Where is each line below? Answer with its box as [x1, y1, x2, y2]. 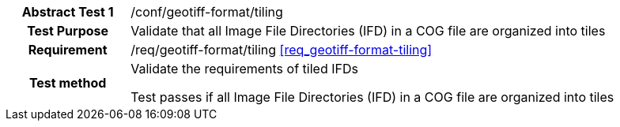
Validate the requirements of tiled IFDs [130, 61, 358, 77]
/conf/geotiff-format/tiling [130, 4, 283, 20]
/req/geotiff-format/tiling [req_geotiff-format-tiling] [130, 42, 433, 58]
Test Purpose [27, 23, 109, 39]
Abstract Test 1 [21, 4, 114, 20]
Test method [28, 75, 107, 91]
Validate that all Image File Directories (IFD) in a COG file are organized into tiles [130, 23, 606, 39]
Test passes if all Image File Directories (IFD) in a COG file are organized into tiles [130, 89, 614, 105]
